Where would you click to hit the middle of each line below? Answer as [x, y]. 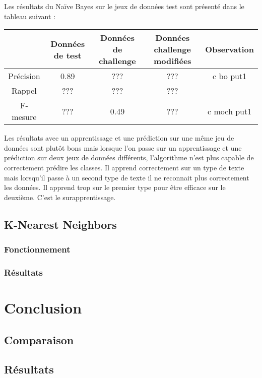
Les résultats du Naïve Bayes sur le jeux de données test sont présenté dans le [124, 6]
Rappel [24, 91]
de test [68, 55]
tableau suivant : [30, 16]
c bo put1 [230, 76]
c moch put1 [230, 111]
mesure [24, 117]
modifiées [172, 61]
